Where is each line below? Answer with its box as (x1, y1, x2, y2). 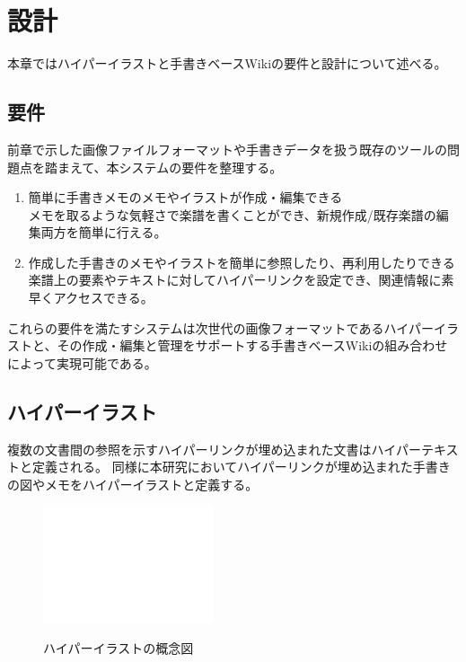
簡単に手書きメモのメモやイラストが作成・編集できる (28, 188, 343, 207)
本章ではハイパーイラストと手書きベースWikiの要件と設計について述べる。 (7, 54, 447, 73)
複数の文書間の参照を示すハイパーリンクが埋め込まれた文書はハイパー (7, 439, 421, 458)
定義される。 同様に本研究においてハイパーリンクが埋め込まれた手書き (31, 457, 451, 476)
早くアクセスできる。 (28, 288, 154, 307)
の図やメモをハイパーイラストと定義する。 (7, 474, 259, 493)
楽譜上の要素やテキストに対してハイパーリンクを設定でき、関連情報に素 (28, 270, 454, 289)
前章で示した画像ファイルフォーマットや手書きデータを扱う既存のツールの (7, 139, 447, 158)
